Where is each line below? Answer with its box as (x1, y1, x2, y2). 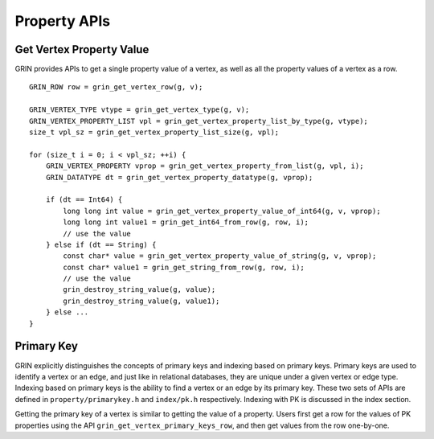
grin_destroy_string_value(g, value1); (63, 296, 220, 306)
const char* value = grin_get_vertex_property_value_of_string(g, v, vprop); (63, 252, 377, 261)
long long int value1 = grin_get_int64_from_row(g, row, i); (63, 218, 309, 227)
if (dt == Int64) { (45, 195, 123, 204)
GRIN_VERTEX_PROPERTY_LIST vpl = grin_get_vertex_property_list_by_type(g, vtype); (29, 117, 369, 125)
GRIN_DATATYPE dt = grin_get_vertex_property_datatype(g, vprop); (45, 173, 313, 182)
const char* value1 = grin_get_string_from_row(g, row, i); (63, 262, 305, 272)
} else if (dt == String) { (45, 240, 157, 249)
